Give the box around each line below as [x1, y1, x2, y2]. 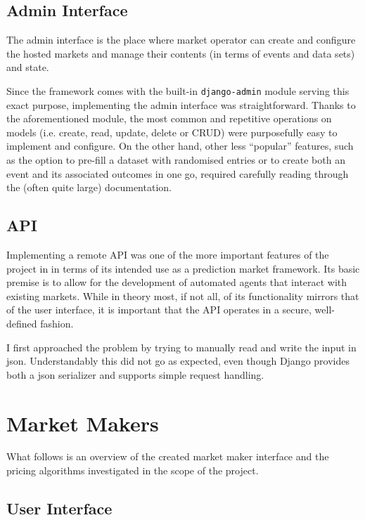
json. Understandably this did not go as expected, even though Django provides [6, 353, 350, 368]
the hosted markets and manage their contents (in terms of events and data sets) [6, 46, 355, 60]
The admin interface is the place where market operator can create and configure [6, 32, 356, 47]
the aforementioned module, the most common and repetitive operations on [6, 111, 332, 126]
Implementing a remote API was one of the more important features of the [6, 247, 329, 261]
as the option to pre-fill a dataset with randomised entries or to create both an [6, 152, 345, 167]
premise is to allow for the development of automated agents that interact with [6, 275, 347, 290]
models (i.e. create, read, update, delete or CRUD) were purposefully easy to [6, 124, 338, 139]
